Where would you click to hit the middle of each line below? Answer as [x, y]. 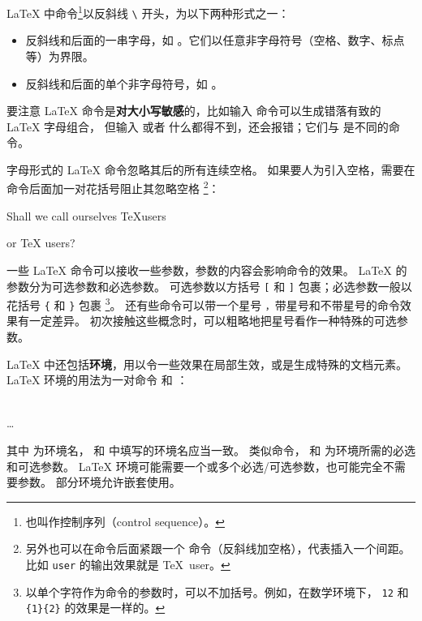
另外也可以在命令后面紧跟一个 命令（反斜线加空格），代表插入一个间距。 [218, 548]
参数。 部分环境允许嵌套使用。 [99, 482]
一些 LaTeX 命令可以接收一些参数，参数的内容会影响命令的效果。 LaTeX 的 [207, 270]
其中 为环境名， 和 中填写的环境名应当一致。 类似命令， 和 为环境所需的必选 [211, 450]
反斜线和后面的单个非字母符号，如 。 [124, 83]
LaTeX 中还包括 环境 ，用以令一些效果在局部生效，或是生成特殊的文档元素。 [207, 364]
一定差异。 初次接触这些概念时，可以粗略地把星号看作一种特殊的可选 [213, 321]
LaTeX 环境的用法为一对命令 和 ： [97, 380]
